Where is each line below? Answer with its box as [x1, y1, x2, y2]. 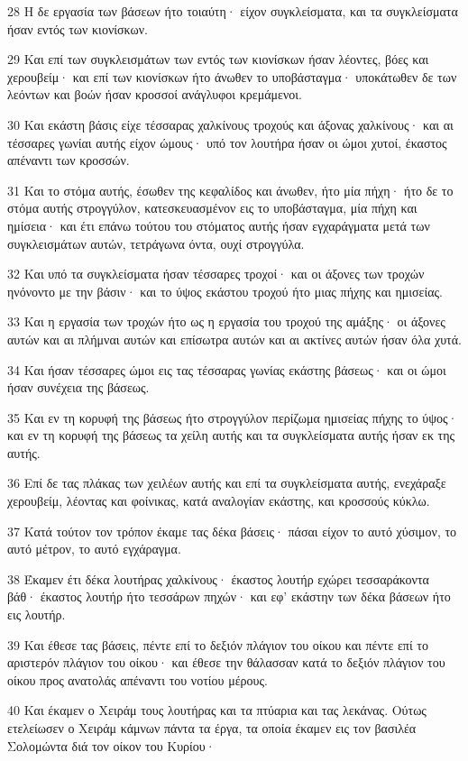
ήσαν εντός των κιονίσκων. [7, 19, 148, 38]
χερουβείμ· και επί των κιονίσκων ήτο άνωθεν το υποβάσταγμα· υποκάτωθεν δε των [7, 67, 457, 86]
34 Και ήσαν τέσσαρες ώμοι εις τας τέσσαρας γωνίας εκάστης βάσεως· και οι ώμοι [7, 360, 446, 379]
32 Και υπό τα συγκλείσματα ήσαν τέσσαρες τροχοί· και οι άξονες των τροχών [7, 264, 425, 283]
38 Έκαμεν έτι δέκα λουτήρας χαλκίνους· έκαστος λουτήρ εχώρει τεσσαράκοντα [7, 569, 429, 588]
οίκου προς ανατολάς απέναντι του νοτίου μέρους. [7, 670, 268, 689]
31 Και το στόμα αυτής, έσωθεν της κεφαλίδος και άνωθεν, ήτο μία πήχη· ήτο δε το [7, 180, 454, 199]
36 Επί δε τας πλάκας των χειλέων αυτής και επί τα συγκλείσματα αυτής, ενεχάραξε [7, 473, 446, 492]
